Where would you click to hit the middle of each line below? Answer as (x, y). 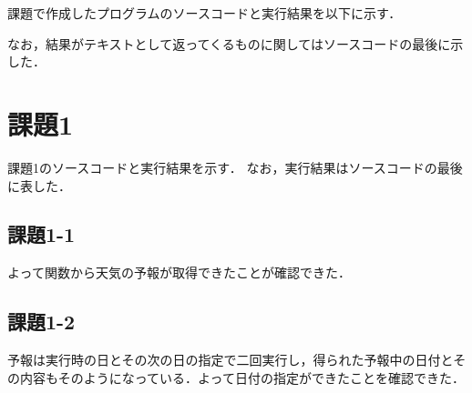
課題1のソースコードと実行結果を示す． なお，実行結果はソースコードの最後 (235, 167)
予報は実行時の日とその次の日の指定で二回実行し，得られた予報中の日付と (231, 360)
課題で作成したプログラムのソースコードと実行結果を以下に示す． (205, 13)
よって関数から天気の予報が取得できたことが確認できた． (179, 272)
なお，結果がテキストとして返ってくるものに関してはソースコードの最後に (229, 43)
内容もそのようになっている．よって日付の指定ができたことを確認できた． (242, 377)
